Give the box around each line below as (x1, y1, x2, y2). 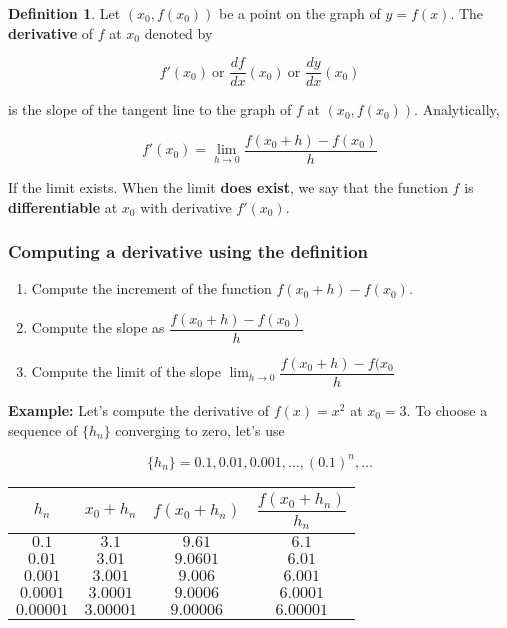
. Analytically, (414, 99, 500, 120)
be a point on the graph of (218, 3, 381, 23)
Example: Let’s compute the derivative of (8, 400, 270, 421)
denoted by (144, 22, 213, 43)
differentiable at (8, 196, 118, 217)
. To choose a (406, 400, 488, 421)
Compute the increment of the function (31, 278, 272, 299)
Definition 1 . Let (8, 3, 121, 23)
